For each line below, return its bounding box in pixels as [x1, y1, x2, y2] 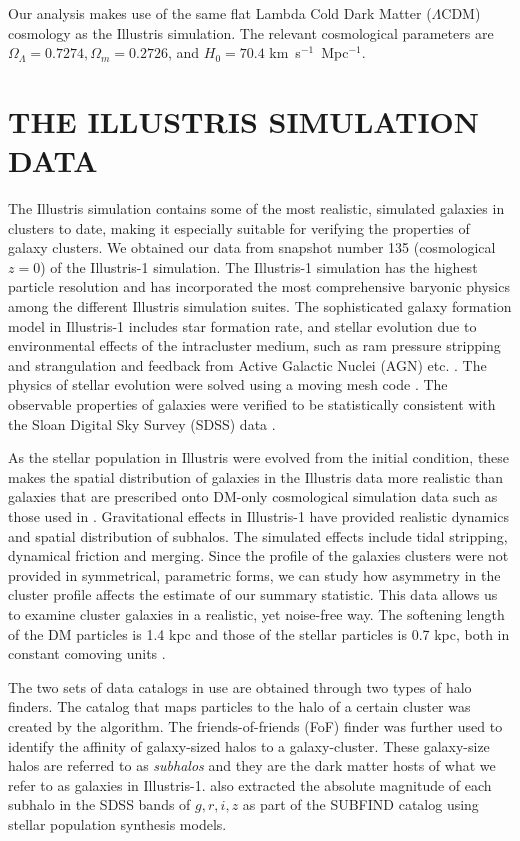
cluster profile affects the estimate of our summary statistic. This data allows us [8, 584, 498, 605]
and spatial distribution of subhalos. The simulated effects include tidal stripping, [8, 525, 508, 546]
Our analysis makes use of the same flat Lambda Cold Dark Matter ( [8, 3, 432, 23]
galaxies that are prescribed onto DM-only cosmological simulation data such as [8, 486, 498, 507]
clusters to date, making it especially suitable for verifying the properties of [8, 217, 470, 238]
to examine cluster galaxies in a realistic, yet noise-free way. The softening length [8, 603, 505, 624]
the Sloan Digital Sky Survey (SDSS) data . [8, 413, 276, 434]
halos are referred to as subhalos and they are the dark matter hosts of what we [8, 755, 496, 776]
